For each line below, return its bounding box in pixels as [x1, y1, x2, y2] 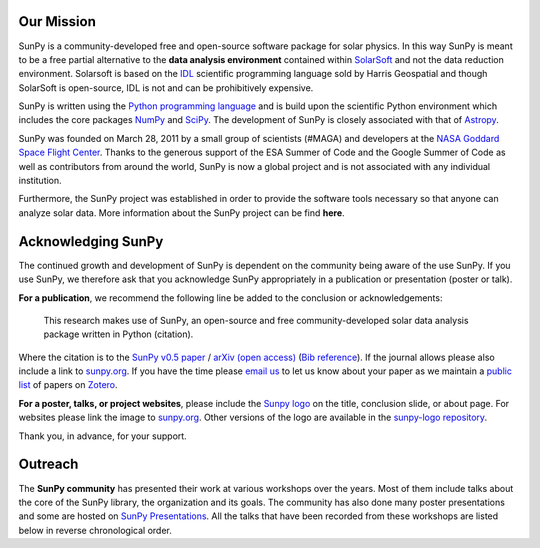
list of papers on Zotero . [18, 379, 119, 391]
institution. [18, 175, 62, 187]
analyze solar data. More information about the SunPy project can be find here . [18, 206, 345, 219]
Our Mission [18, 13, 97, 30]
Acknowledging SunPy [18, 233, 164, 250]
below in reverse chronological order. [18, 524, 172, 536]
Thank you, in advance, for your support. [18, 430, 187, 442]
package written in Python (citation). [43, 328, 194, 340]
